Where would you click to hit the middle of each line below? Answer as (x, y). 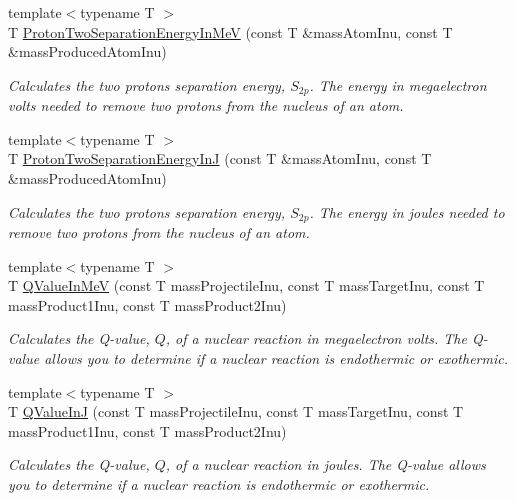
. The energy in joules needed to (407, 211)
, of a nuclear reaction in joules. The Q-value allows (325, 464)
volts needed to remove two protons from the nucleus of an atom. (206, 105)
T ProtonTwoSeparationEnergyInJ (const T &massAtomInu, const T (220, 158)
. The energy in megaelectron (398, 84)
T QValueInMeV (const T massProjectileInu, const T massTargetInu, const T (246, 285)
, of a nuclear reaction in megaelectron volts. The (316, 338)
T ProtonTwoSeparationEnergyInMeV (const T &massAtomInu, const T (230, 31)
